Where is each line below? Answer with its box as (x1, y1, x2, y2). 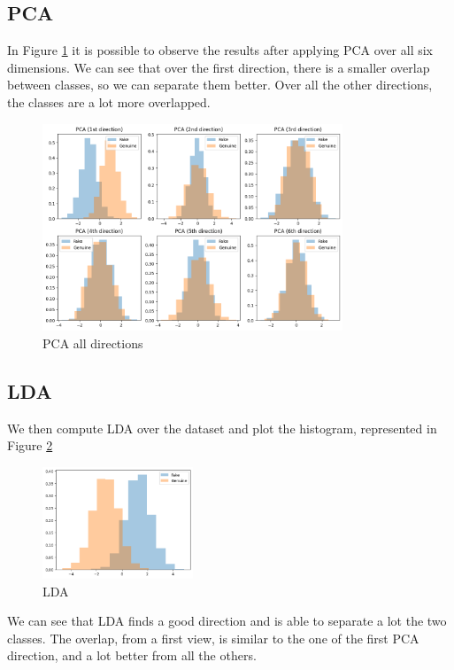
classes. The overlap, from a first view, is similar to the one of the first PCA (7, 628, 419, 647)
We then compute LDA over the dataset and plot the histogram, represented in (7, 418, 437, 437)
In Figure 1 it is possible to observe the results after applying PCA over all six (7, 41, 433, 59)
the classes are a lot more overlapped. (7, 92, 211, 111)
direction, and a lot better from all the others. (7, 646, 257, 665)
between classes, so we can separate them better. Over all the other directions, (7, 75, 433, 94)
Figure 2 (7, 436, 53, 455)
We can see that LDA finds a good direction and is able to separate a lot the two (7, 612, 447, 630)
